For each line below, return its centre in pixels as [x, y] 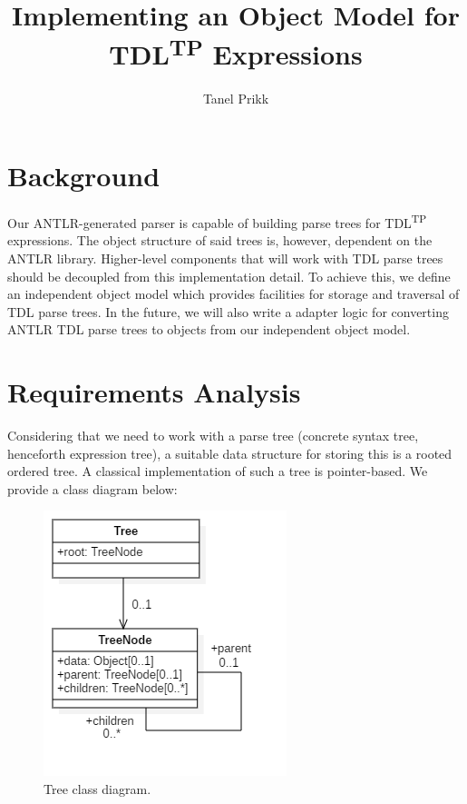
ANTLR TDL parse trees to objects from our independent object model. [209, 329]
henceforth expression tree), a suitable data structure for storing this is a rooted [230, 453]
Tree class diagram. [97, 789]
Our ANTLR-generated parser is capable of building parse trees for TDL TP [217, 221]
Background [84, 176]
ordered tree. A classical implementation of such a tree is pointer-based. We [218, 471]
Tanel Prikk [236, 98]
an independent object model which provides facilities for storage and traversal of [233, 294]
